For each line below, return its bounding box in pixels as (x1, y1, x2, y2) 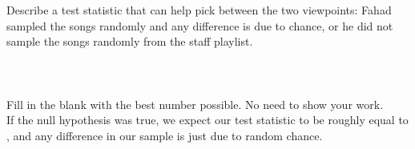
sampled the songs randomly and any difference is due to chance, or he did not (6, 17, 393, 34)
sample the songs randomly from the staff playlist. (6, 33, 253, 50)
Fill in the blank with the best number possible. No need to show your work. (6, 95, 384, 112)
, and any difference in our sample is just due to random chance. (6, 127, 323, 143)
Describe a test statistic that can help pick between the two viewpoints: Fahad (6, 2, 392, 18)
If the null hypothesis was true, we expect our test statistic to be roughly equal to (6, 111, 409, 128)
